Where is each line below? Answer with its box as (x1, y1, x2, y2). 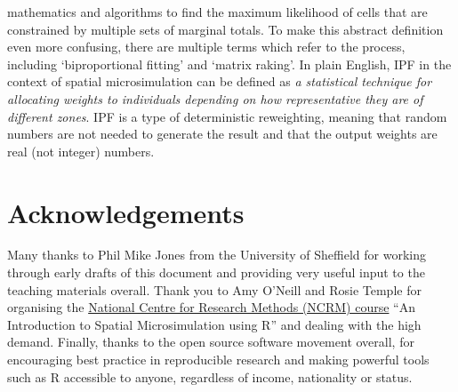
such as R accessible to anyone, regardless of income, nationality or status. (7, 367, 413, 386)
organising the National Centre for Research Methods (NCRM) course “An (7, 298, 416, 316)
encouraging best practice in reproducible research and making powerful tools (7, 350, 430, 369)
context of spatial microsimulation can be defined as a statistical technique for (7, 72, 432, 91)
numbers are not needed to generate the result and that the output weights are (7, 124, 438, 143)
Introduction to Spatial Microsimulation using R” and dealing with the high (7, 315, 422, 333)
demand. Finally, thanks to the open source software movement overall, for (7, 332, 414, 351)
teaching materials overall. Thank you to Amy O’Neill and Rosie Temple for (7, 280, 422, 299)
